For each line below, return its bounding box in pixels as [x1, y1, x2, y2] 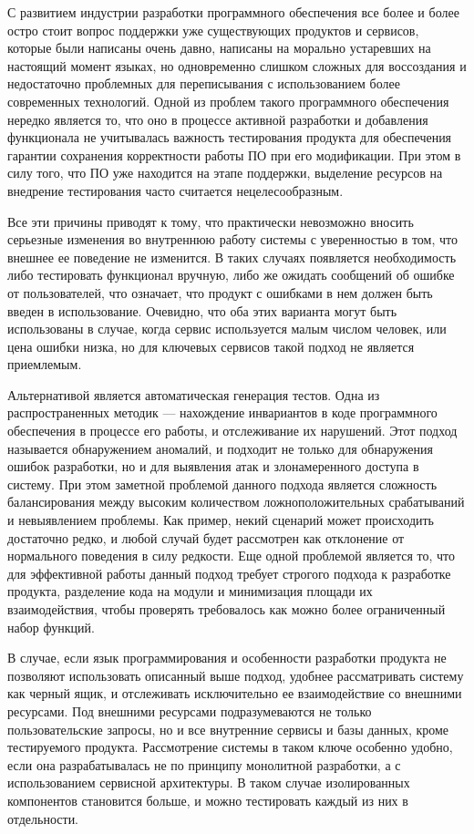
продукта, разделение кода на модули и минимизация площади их [7, 582, 373, 601]
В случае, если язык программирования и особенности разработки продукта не [7, 648, 447, 667]
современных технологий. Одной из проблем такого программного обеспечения [7, 91, 449, 110]
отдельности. [7, 808, 79, 828]
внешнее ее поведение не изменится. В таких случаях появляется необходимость [7, 247, 457, 266]
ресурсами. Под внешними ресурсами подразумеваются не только [7, 701, 372, 720]
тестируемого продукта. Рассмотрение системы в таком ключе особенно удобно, [7, 737, 453, 757]
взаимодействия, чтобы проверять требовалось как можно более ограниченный [7, 600, 446, 618]
